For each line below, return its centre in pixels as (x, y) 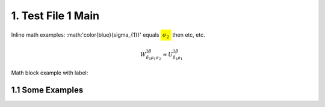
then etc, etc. (189, 35)
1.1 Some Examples (47, 90)
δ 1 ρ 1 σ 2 (154, 58)
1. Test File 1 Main (55, 16)
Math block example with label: (50, 73)
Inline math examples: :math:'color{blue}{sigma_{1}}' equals (85, 35)
